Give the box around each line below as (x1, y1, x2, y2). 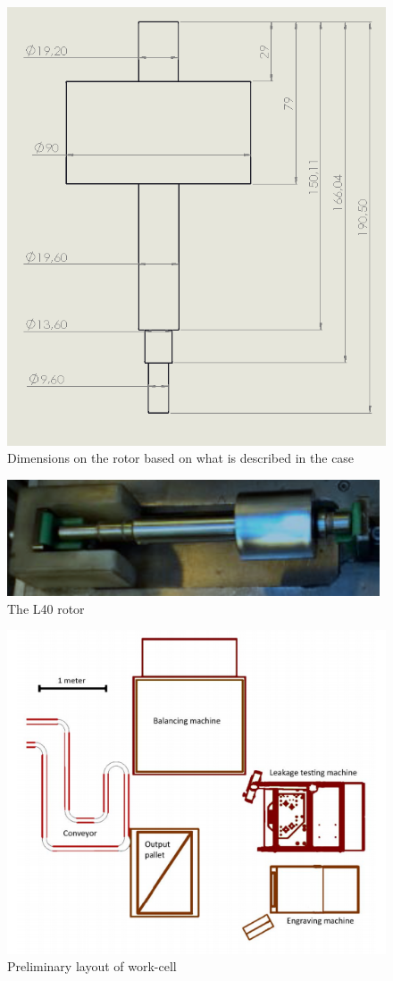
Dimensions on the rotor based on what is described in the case (7, 449, 355, 467)
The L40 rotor (7, 599, 85, 617)
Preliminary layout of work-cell (7, 957, 177, 976)
